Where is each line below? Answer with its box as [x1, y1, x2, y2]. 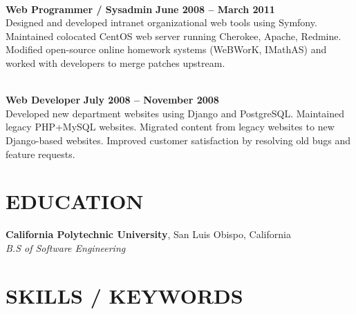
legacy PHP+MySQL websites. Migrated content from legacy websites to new [6, 119, 335, 134]
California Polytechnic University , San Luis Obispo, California [6, 227, 291, 242]
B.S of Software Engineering [6, 240, 126, 255]
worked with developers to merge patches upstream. [6, 55, 225, 70]
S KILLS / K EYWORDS [6, 281, 243, 309]
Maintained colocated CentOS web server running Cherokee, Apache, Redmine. [6, 28, 341, 43]
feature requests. [6, 146, 75, 161]
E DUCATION [6, 187, 144, 215]
